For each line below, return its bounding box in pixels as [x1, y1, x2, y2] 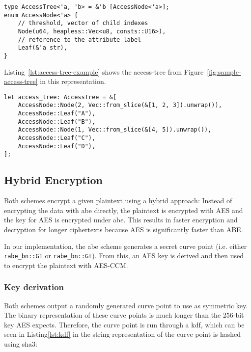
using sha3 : [4, 339, 37, 349]
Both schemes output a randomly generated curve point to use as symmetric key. [4, 300, 248, 310]
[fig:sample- [207, 66, 241, 77]
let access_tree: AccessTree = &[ [4, 93, 117, 101]
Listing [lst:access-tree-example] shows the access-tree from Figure [4, 66, 204, 77]
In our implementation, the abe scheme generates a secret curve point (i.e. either [4, 241, 247, 251]
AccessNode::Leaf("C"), [18, 135, 96, 142]
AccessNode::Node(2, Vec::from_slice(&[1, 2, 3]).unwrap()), [18, 102, 222, 109]
